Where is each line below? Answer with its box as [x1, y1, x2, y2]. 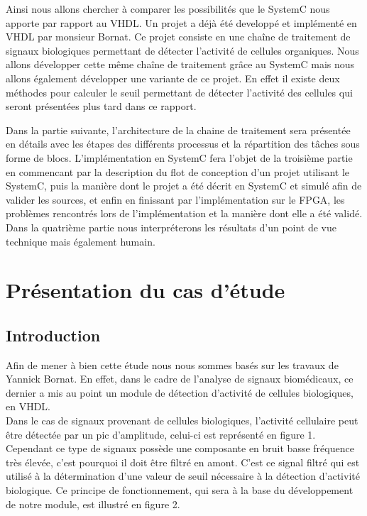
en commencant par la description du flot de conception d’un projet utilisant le [6, 164, 350, 179]
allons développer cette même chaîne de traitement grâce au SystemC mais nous [6, 57, 355, 72]
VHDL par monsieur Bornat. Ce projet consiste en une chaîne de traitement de [6, 29, 351, 44]
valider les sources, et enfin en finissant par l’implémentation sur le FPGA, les [6, 192, 345, 207]
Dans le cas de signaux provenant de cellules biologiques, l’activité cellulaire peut [6, 413, 358, 428]
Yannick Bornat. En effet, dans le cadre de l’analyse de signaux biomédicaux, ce [6, 371, 354, 386]
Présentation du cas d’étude [6, 275, 285, 304]
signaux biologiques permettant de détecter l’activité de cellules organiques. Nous [6, 43, 359, 57]
